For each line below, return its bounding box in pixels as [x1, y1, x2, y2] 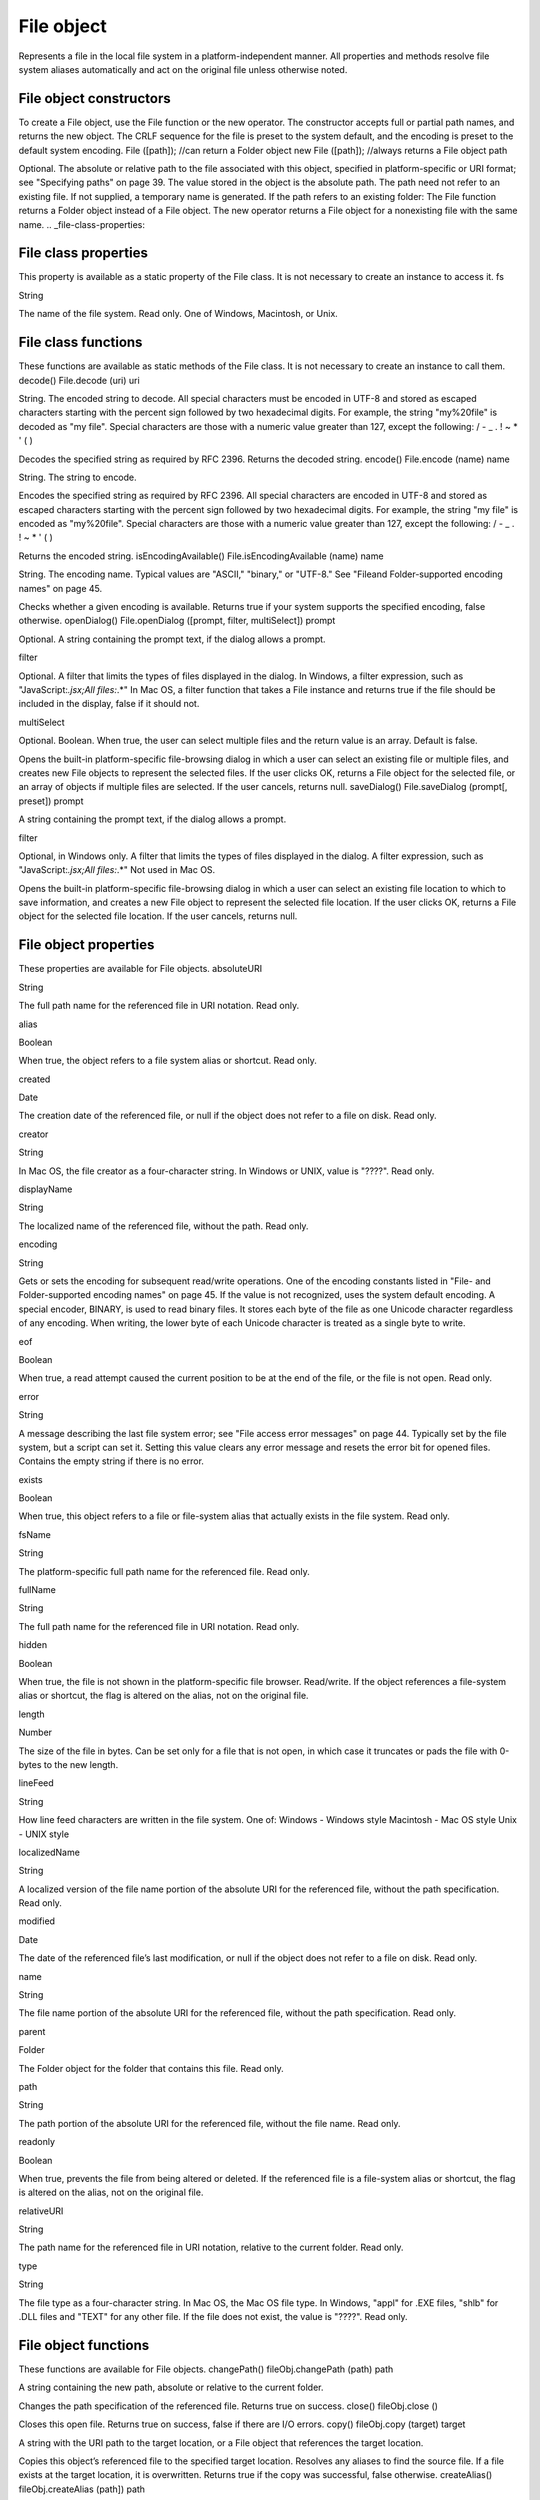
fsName [18, 1528, 52, 1540]
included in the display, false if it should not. [18, 698, 200, 710]
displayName [18, 1183, 73, 1195]
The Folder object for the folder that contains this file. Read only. [18, 2062, 284, 2074]
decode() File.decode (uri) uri [18, 374, 140, 386]
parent [18, 2025, 46, 2037]
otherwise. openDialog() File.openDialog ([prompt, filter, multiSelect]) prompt [18, 615, 336, 627]
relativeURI [18, 2205, 64, 2217]
